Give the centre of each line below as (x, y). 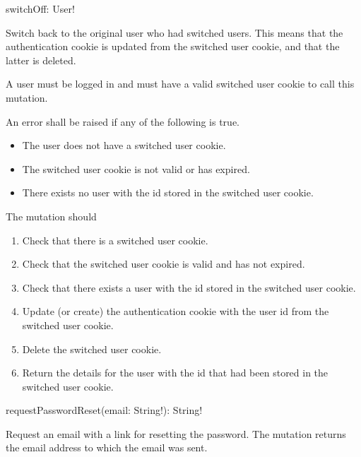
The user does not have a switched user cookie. (124, 145)
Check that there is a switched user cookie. (115, 240)
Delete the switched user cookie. (92, 349)
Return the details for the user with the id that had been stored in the (175, 373)
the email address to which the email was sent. (107, 447)
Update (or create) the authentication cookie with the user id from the (176, 311)
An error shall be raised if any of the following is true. (123, 121)
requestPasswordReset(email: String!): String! (104, 410)
